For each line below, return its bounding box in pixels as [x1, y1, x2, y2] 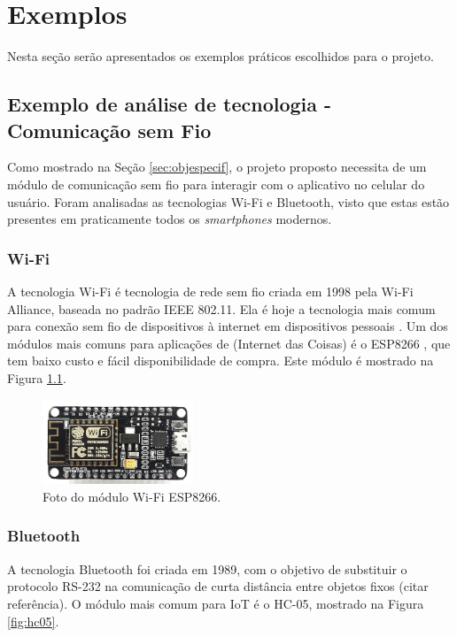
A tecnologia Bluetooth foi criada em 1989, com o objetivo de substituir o [7, 559, 407, 578]
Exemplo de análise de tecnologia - [7, 90, 332, 118]
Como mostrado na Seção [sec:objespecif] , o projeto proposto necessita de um [7, 157, 427, 176]
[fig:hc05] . [7, 611, 59, 630]
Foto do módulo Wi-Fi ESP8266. [43, 487, 221, 505]
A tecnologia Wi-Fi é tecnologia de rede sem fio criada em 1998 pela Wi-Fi [7, 281, 414, 300]
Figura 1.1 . [7, 368, 66, 387]
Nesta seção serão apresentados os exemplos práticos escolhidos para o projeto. [7, 47, 434, 65]
